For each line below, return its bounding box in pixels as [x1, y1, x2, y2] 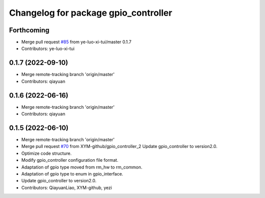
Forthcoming [9, 26, 50, 34]
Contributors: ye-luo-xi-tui [21, 46, 75, 51]
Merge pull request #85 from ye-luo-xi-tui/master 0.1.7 [21, 39, 132, 45]
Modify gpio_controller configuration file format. [21, 157, 119, 163]
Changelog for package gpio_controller [9, 7, 173, 18]
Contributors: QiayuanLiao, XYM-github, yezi [21, 184, 112, 191]
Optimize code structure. [21, 150, 72, 156]
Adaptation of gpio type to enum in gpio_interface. [21, 171, 124, 176]
